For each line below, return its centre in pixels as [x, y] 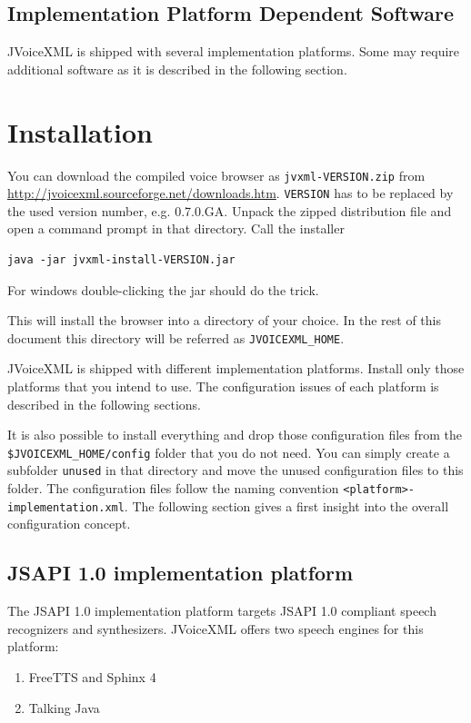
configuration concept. [69, 524]
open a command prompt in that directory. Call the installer [176, 228]
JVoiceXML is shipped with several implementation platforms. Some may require [234, 51]
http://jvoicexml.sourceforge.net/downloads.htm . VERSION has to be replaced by [230, 193]
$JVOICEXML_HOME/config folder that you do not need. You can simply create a [229, 452]
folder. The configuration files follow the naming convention [173, 488]
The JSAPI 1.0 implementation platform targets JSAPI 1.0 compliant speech [222, 611]
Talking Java [64, 707]
